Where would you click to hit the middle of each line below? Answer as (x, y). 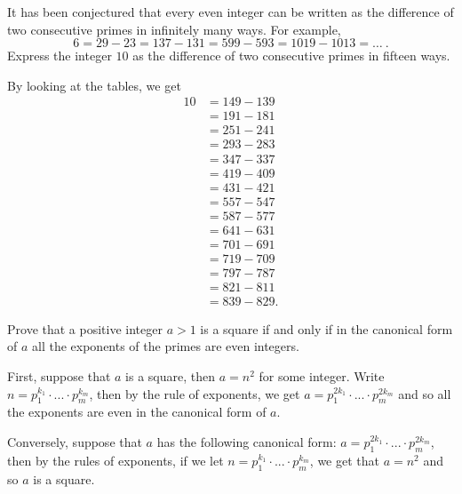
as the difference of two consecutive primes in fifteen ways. (291, 56)
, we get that (344, 460)
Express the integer (60, 56)
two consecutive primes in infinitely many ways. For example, (174, 29)
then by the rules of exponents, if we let (115, 460)
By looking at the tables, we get (94, 85)
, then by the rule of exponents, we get (195, 393)
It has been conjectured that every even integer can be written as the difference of (231, 12)
